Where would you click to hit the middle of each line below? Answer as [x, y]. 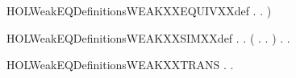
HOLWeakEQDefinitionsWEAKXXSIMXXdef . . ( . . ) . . [148, 37]
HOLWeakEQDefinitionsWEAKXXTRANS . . [120, 65]
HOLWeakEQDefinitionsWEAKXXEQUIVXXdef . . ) [139, 10]
